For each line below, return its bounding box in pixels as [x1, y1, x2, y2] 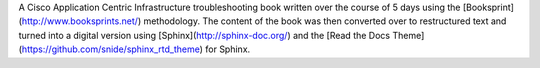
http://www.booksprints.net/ [21, 15, 139, 27]
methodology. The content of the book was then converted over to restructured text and [143, 15, 507, 27]
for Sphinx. [205, 43, 251, 55]
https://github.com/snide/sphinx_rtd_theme [21, 43, 200, 55]
